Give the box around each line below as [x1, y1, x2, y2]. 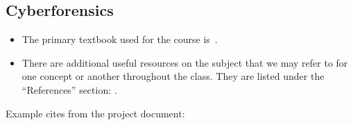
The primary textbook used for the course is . [21, 32, 218, 47]
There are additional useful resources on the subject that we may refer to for [21, 55, 348, 69]
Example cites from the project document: [6, 106, 185, 120]
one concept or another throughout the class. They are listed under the [21, 69, 325, 83]
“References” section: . [21, 82, 117, 97]
